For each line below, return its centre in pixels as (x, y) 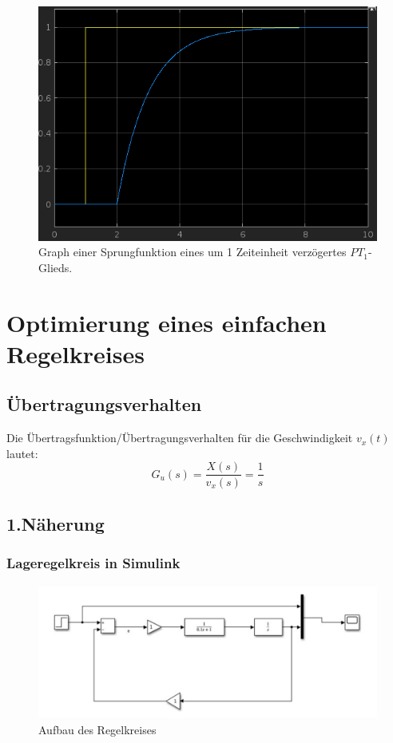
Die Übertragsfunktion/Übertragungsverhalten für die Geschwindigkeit (180, 438)
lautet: (22, 453)
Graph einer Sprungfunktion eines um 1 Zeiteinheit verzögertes (193, 252)
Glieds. (56, 267)
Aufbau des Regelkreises (97, 729)
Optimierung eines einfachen (167, 322)
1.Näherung (56, 523)
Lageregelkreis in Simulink (93, 563)
